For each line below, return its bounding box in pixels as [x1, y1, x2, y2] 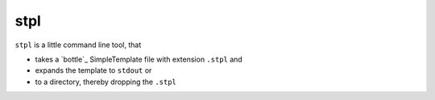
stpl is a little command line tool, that [14, 40, 142, 50]
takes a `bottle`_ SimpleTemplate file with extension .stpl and [35, 54, 243, 64]
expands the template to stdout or [35, 66, 152, 75]
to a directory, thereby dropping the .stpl [35, 77, 177, 86]
